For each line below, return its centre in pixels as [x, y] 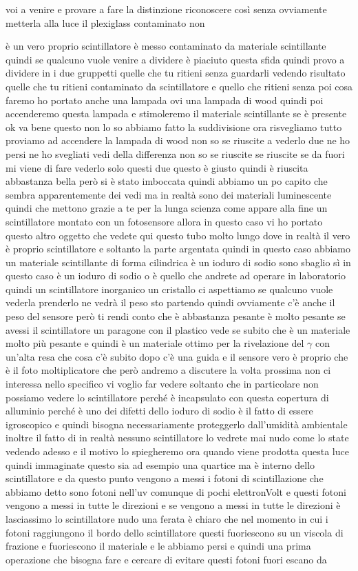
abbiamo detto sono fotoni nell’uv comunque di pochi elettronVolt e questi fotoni [176, 491]
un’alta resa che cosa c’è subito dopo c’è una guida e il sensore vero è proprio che [177, 356]
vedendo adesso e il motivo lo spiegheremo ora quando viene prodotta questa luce [177, 451]
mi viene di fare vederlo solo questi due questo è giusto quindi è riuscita [157, 167]
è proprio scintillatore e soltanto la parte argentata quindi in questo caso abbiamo [178, 249]
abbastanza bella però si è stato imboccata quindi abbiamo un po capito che [167, 181]
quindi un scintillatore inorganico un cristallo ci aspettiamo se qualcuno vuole [169, 289]
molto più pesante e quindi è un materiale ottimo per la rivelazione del [155, 343]
